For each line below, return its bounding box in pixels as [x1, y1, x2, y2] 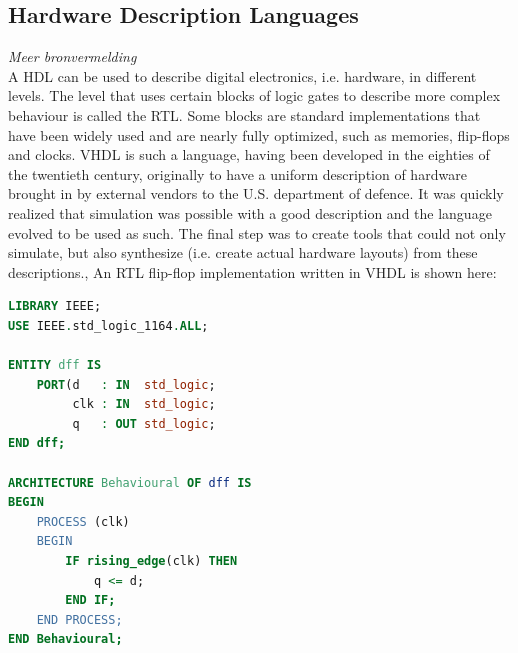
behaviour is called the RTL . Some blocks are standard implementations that [8, 104, 481, 125]
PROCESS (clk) [36, 514, 130, 529]
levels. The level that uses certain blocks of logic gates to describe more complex [8, 85, 501, 106]
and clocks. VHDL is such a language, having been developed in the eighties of [8, 144, 490, 165]
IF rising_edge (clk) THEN [65, 554, 238, 569]
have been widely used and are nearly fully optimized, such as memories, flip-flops [8, 124, 510, 145]
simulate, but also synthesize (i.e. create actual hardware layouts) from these [8, 242, 478, 263]
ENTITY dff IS [8, 358, 102, 373]
